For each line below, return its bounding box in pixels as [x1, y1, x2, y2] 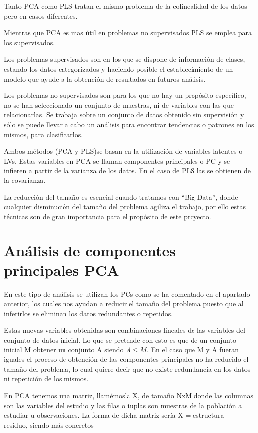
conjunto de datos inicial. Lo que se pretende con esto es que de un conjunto [4, 334, 236, 345]
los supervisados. [4, 37, 55, 47]
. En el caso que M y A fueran [146, 344, 239, 354]
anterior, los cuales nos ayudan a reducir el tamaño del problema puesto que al [4, 298, 244, 309]
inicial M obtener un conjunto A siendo [4, 344, 124, 354]
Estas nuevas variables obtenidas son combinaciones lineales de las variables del [4, 325, 245, 335]
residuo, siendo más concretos [4, 419, 94, 430]
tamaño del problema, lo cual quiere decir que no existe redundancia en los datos [4, 363, 251, 374]
